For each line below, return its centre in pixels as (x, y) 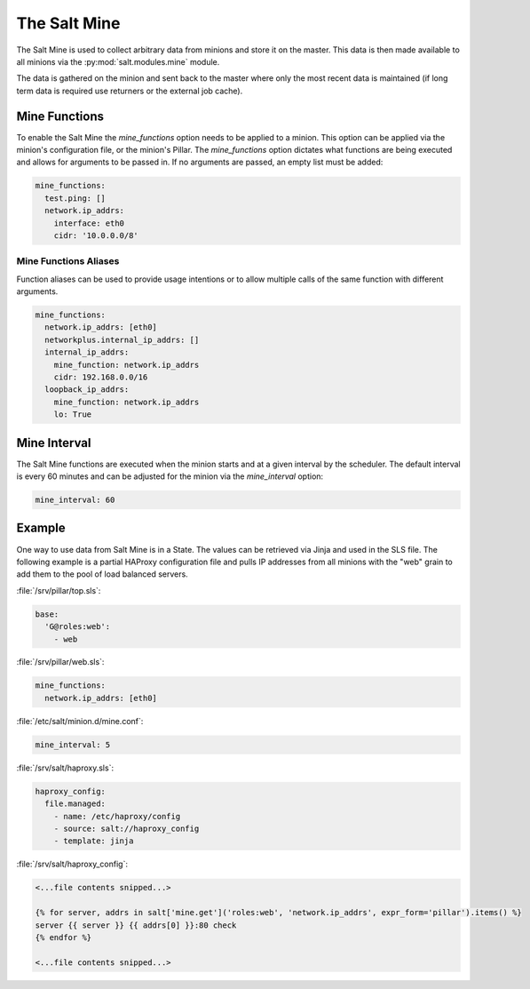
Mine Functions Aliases (68, 261)
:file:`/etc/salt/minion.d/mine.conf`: (80, 721)
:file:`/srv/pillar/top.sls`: (59, 590)
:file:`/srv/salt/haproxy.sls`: (65, 768)
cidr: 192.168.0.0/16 (101, 377)
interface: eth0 (89, 223)
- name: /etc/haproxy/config (117, 816)
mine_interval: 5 (73, 745)
